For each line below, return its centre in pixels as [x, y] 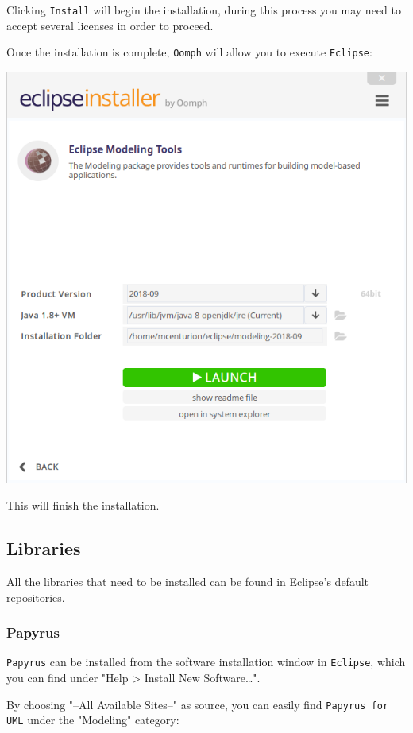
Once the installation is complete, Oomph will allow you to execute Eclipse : [189, 52]
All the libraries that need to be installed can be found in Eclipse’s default [188, 581]
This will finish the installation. [83, 505]
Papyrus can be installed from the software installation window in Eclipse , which [206, 662]
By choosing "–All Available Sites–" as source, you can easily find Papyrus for [198, 704]
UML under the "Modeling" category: [93, 720]
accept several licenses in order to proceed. [110, 25]
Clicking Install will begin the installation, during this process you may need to [204, 10]
